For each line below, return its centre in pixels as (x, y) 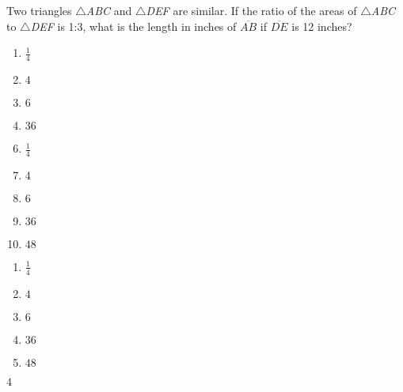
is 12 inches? (322, 26)
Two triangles (39, 10)
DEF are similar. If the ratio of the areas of (251, 10)
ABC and (109, 10)
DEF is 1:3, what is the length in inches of (133, 26)
